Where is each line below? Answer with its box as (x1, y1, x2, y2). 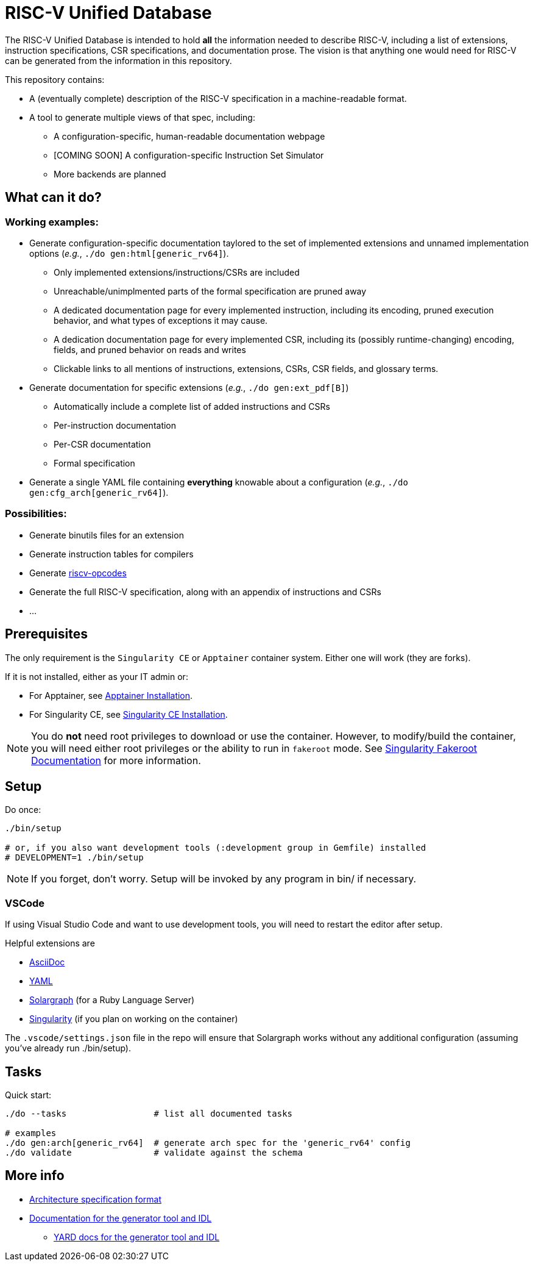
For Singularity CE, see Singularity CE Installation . (29, 709, 228, 720)
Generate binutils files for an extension (29, 529, 184, 540)
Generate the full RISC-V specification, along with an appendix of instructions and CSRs (29, 586, 381, 597)
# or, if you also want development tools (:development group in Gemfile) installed (5, 843, 426, 853)
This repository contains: (5, 74, 105, 85)
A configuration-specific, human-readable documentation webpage (54, 131, 325, 141)
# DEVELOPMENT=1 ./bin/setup (5, 853, 144, 863)
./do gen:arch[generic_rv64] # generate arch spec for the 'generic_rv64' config (5, 1138, 411, 1148)
